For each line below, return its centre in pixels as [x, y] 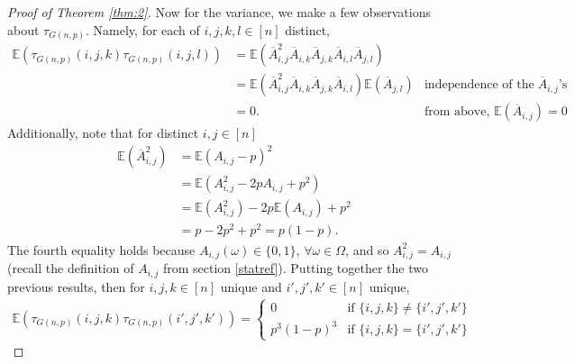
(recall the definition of [71, 268]
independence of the [479, 85]
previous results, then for [76, 286]
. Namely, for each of [143, 29]
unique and [251, 286]
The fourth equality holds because [101, 249]
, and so [367, 249]
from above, [457, 112]
